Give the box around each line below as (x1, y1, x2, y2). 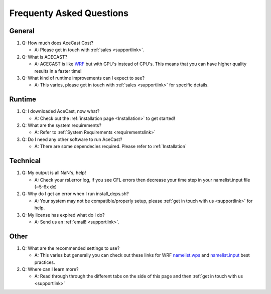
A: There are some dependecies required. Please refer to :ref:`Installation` (34, 143, 187, 150)
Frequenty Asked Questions (9, 8, 129, 19)
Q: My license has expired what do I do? (22, 212, 105, 218)
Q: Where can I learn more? (22, 266, 79, 272)
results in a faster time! (34, 68, 82, 74)
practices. (34, 259, 55, 265)
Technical (9, 157, 41, 165)
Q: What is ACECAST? (22, 54, 68, 60)
